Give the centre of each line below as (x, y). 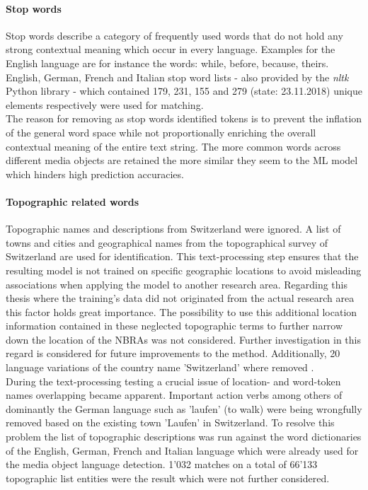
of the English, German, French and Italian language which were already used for (182, 450)
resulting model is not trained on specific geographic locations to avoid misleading (184, 270)
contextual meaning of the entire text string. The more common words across (173, 146)
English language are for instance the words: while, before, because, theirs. (167, 63)
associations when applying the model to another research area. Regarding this (177, 284)
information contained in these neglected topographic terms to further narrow (174, 326)
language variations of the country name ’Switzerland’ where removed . (160, 367)
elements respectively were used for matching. (105, 104)
